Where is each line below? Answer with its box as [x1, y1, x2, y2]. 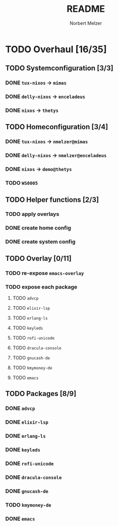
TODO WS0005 [5, 179, 38, 186]
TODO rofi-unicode [12, 334, 55, 341]
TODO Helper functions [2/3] [5, 195, 99, 204]
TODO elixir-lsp [12, 305, 50, 311]
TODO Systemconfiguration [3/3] [5, 64, 113, 72]
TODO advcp [12, 295, 39, 301]
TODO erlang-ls [12, 314, 48, 321]
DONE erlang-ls [5, 433, 46, 440]
